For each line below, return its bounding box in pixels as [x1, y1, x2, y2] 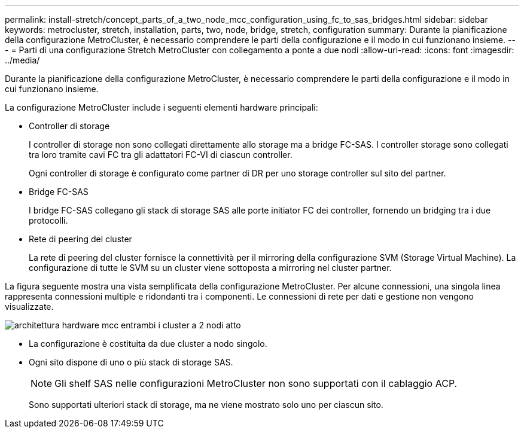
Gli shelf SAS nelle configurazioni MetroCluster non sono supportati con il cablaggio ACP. [54, 377, 458, 389]
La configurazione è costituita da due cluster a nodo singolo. [29, 339, 267, 349]
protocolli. [29, 215, 68, 225]
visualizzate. [5, 301, 54, 312]
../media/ [5, 55, 40, 65]
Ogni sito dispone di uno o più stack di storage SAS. [29, 357, 233, 367]
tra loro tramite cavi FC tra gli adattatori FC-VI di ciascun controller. [29, 150, 293, 160]
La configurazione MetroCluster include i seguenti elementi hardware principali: [5, 102, 318, 112]
